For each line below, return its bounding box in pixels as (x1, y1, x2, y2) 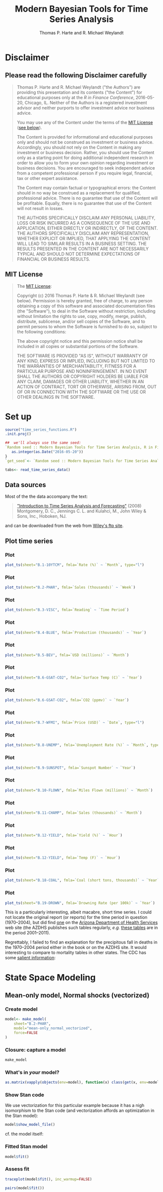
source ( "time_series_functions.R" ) (5, 427, 77, 432)
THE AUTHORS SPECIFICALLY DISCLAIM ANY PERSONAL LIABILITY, (16, 215, 156, 221)
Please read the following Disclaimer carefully (5, 71, 147, 80)
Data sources (5, 480, 46, 489)
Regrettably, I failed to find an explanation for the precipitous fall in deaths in (5, 939, 158, 945)
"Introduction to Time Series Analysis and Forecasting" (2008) (16, 503, 142, 509)
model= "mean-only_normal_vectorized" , (14, 1026, 92, 1031)
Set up (5, 411, 32, 422)
